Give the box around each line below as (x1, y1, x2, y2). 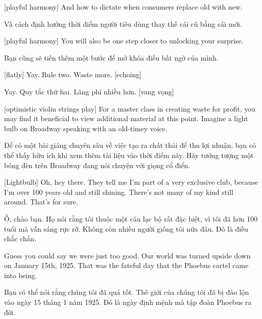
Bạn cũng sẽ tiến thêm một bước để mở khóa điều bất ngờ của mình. (4, 52, 219, 63)
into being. (4, 270, 37, 280)
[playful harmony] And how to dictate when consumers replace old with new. (4, 2, 243, 12)
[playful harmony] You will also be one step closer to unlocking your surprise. (4, 35, 244, 46)
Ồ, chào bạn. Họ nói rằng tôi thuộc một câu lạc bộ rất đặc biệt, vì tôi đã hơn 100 (4, 213, 257, 224)
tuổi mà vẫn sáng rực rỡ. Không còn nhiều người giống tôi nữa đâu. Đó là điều (4, 223, 248, 234)
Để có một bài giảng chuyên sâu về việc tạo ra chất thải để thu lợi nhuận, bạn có (4, 140, 256, 150)
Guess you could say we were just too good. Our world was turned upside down (4, 250, 251, 260)
